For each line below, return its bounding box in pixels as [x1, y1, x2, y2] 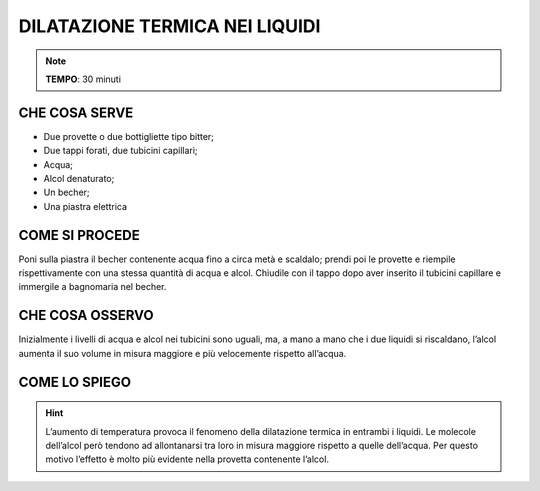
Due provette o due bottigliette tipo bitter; [43, 130, 215, 142]
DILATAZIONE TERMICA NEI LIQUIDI [18, 15, 321, 37]
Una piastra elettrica [43, 200, 128, 212]
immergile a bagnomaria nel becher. [18, 281, 167, 293]
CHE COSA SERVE [18, 104, 134, 121]
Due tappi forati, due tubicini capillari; [43, 145, 199, 157]
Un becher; [43, 186, 90, 199]
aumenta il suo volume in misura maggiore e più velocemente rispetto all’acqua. [18, 347, 347, 359]
